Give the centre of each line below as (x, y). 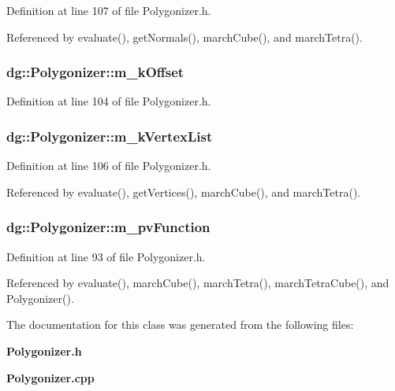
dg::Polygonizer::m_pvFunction (108, 227)
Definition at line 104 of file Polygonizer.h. (109, 101)
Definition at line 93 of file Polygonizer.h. (106, 256)
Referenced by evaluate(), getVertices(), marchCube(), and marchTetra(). (184, 192)
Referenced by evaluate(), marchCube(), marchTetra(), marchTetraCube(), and (198, 283)
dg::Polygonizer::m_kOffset (95, 72)
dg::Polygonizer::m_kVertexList (110, 136)
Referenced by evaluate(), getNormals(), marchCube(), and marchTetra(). (184, 37)
